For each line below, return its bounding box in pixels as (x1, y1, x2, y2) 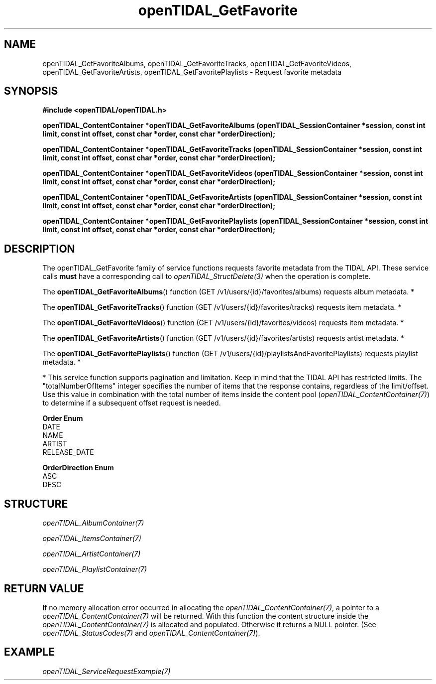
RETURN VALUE (4, 582, 84, 595)
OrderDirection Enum (42, 463, 114, 472)
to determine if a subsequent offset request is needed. (42, 399, 221, 408)
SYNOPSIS (4, 85, 58, 98)
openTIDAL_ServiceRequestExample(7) (42, 667, 171, 676)
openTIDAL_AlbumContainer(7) (42, 519, 144, 528)
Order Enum (42, 414, 83, 423)
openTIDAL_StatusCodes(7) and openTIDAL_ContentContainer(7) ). (42, 628, 260, 637)
